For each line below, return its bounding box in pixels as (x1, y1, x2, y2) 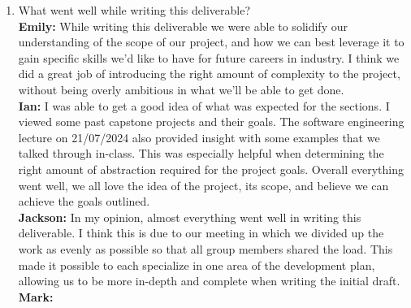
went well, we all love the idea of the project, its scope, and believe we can (18, 176, 389, 193)
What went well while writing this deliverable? (18, 2, 251, 18)
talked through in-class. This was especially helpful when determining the (18, 145, 384, 162)
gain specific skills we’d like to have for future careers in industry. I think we (18, 49, 400, 66)
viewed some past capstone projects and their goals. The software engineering (18, 113, 405, 130)
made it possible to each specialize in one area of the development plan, (18, 256, 375, 273)
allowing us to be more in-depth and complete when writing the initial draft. (18, 272, 400, 289)
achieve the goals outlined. (18, 193, 150, 210)
